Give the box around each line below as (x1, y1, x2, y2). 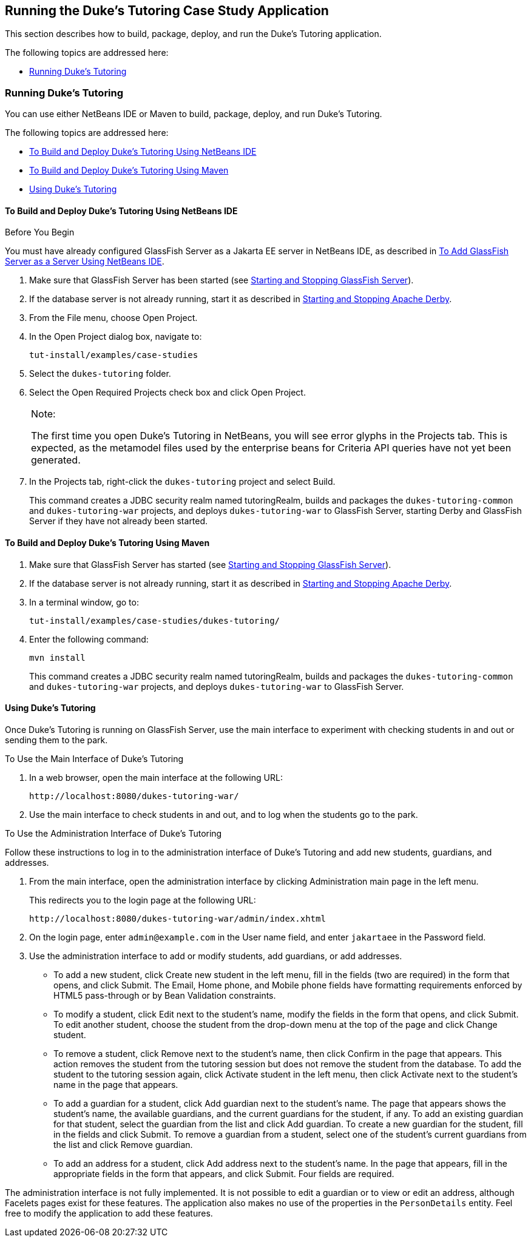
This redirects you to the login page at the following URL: (29, 894, 256, 905)
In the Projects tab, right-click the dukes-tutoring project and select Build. (29, 476, 336, 487)
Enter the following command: (29, 633, 149, 644)
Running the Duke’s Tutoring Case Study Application (5, 3, 329, 18)
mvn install (29, 652, 86, 663)
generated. (31, 454, 81, 467)
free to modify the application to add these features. (5, 1207, 213, 1218)
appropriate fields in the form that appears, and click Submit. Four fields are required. (53, 1168, 394, 1179)
